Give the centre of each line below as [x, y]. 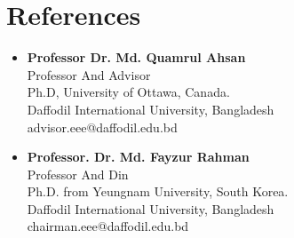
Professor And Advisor [89, 74]
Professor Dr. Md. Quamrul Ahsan [136, 57]
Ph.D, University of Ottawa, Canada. [128, 92]
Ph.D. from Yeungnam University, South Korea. [158, 191]
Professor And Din [78, 174]
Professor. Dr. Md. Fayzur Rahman [138, 157]
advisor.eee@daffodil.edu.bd [102, 127]
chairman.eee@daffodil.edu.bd [108, 226]
